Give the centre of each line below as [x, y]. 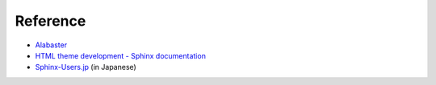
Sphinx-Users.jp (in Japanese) [86, 67]
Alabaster [51, 45]
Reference [50, 21]
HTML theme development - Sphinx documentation [120, 55]
